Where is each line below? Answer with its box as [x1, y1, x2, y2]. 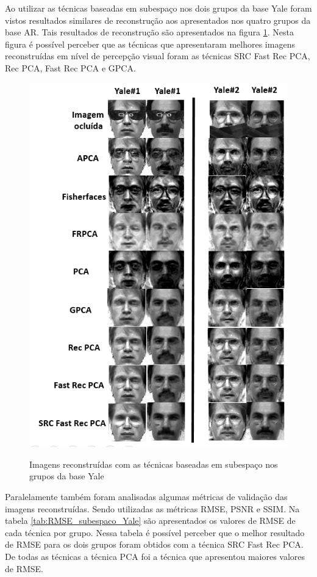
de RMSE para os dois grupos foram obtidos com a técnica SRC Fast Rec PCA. [5, 538, 304, 551]
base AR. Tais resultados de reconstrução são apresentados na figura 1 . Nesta [5, 26, 294, 38]
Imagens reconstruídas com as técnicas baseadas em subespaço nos [29, 457, 278, 470]
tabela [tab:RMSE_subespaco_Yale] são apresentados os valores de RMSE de [5, 514, 296, 527]
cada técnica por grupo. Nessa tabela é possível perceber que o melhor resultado [5, 526, 305, 539]
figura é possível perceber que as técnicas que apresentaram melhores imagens [5, 37, 295, 50]
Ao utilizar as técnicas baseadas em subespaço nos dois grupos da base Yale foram [5, 2, 312, 14]
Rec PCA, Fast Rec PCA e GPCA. [5, 61, 136, 74]
